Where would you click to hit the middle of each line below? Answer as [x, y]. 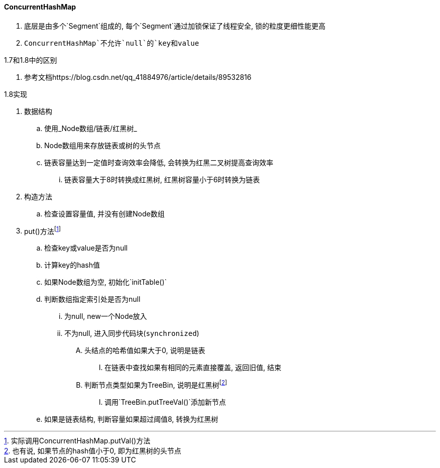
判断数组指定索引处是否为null [92, 299]
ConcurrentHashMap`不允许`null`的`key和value [112, 43]
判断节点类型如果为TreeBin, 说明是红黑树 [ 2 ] [156, 384]
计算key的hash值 [72, 265]
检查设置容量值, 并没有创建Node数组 [104, 213]
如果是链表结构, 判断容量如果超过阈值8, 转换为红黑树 [131, 419]
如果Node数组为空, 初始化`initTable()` [106, 282]
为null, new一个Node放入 [106, 316]
